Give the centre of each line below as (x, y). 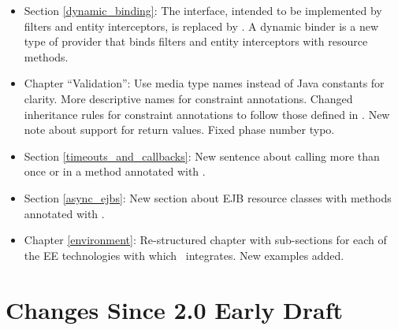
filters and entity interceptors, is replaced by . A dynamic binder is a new (201, 26)
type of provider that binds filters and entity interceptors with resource (196, 41)
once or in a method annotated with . (115, 171)
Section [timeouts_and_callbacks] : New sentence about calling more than (202, 156)
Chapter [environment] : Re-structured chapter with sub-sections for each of (205, 240)
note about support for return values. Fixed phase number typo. (179, 130)
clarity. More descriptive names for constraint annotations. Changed (188, 98)
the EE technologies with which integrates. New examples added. (184, 255)
